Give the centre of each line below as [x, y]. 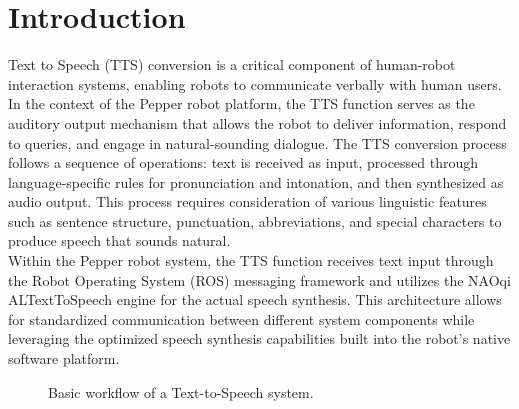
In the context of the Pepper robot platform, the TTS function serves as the [241, 103]
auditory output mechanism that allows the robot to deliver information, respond [257, 122]
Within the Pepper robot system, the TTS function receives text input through [251, 260]
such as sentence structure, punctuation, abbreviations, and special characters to [255, 220]
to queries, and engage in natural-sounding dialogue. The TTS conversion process [257, 142]
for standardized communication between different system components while [241, 318]
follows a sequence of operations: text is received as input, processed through [243, 162]
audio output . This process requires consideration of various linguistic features [247, 201]
